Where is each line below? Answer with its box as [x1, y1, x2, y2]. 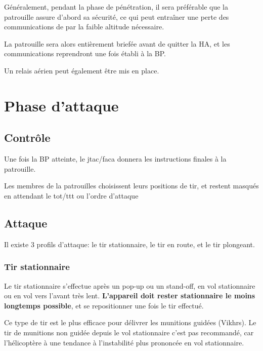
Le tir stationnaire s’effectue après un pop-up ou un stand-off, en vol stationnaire [4, 280, 255, 291]
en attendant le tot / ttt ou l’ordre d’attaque [4, 190, 139, 201]
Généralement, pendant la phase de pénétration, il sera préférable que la [4, 2, 229, 12]
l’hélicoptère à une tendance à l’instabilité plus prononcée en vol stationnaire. [4, 337, 244, 347]
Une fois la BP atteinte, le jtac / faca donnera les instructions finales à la [4, 153, 227, 164]
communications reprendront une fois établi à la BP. [4, 48, 166, 59]
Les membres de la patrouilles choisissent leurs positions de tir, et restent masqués [4, 180, 259, 191]
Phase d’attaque [4, 95, 119, 115]
